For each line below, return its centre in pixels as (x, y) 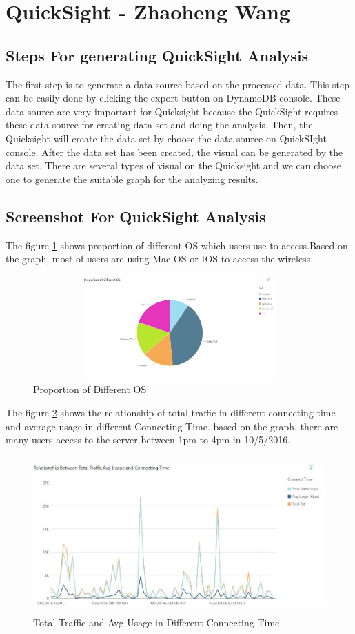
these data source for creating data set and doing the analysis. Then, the (159, 125)
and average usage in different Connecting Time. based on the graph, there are (172, 426)
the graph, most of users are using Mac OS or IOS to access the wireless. (160, 259)
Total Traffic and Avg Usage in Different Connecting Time (156, 623)
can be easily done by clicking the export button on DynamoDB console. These (173, 98)
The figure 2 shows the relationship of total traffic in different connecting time (171, 413)
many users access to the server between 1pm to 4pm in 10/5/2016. (148, 440)
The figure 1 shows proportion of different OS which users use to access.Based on (177, 245)
